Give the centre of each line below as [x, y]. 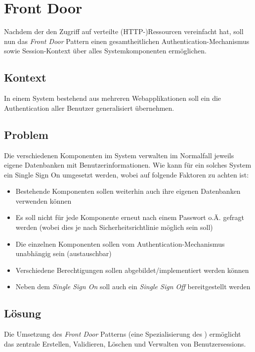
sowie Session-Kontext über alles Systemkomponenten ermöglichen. [105, 51]
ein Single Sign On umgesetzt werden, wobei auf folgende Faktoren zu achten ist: [127, 174]
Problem [26, 134]
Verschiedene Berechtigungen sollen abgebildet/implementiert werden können [132, 270]
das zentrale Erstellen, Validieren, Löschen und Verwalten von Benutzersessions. [125, 343]
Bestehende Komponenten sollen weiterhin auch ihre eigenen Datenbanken [128, 191]
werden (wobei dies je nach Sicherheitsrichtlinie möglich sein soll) [114, 227]
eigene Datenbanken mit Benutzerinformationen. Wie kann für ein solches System [128, 165]
